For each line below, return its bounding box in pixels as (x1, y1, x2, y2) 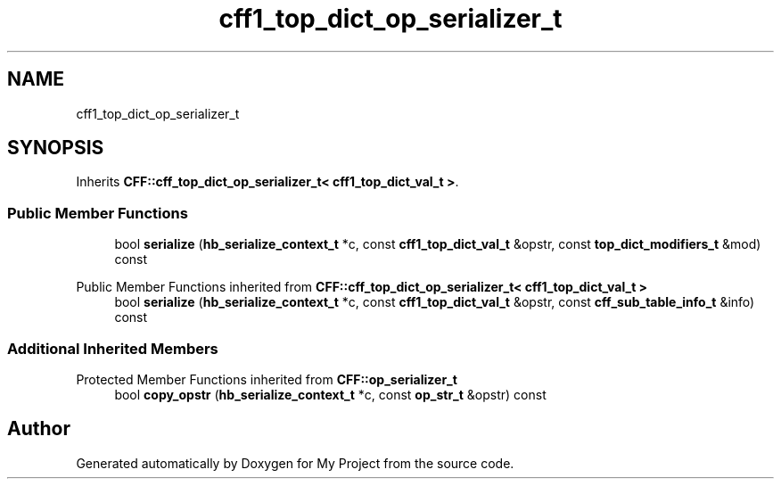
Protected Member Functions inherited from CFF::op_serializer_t (76, 371, 457, 387)
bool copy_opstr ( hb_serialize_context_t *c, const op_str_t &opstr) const (114, 386, 547, 402)
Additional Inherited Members (7, 339, 218, 358)
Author (7, 417, 70, 441)
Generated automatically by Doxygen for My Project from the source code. (76, 455, 514, 471)
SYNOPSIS (7, 136, 104, 160)
